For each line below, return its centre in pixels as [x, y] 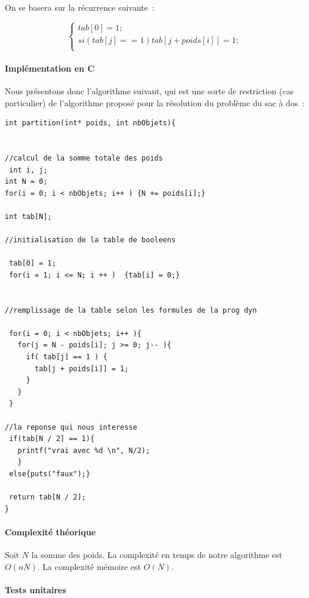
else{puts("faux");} [50, 474]
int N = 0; [26, 182]
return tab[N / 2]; [48, 497]
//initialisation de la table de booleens [90, 240]
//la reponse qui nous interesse [71, 427]
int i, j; [28, 170]
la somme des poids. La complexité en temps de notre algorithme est [157, 555]
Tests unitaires [35, 589]
